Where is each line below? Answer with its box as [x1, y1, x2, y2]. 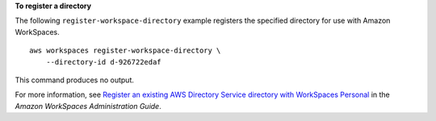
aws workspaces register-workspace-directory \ [29, 46, 221, 56]
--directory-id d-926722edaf [45, 57, 161, 66]
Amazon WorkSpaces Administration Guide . [15, 101, 161, 111]
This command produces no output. [15, 75, 135, 85]
